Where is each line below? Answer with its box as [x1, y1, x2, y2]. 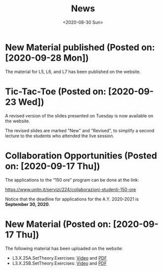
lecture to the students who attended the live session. [5, 133, 115, 139]
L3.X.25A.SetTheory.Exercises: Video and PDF [12, 255, 107, 261]
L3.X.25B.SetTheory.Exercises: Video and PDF [12, 260, 107, 266]
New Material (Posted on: [5, 218, 111, 230]
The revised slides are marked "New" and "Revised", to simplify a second [5, 127, 155, 133]
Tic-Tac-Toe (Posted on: [5, 86, 107, 97]
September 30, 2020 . [5, 201, 50, 207]
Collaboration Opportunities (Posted [5, 150, 157, 161]
